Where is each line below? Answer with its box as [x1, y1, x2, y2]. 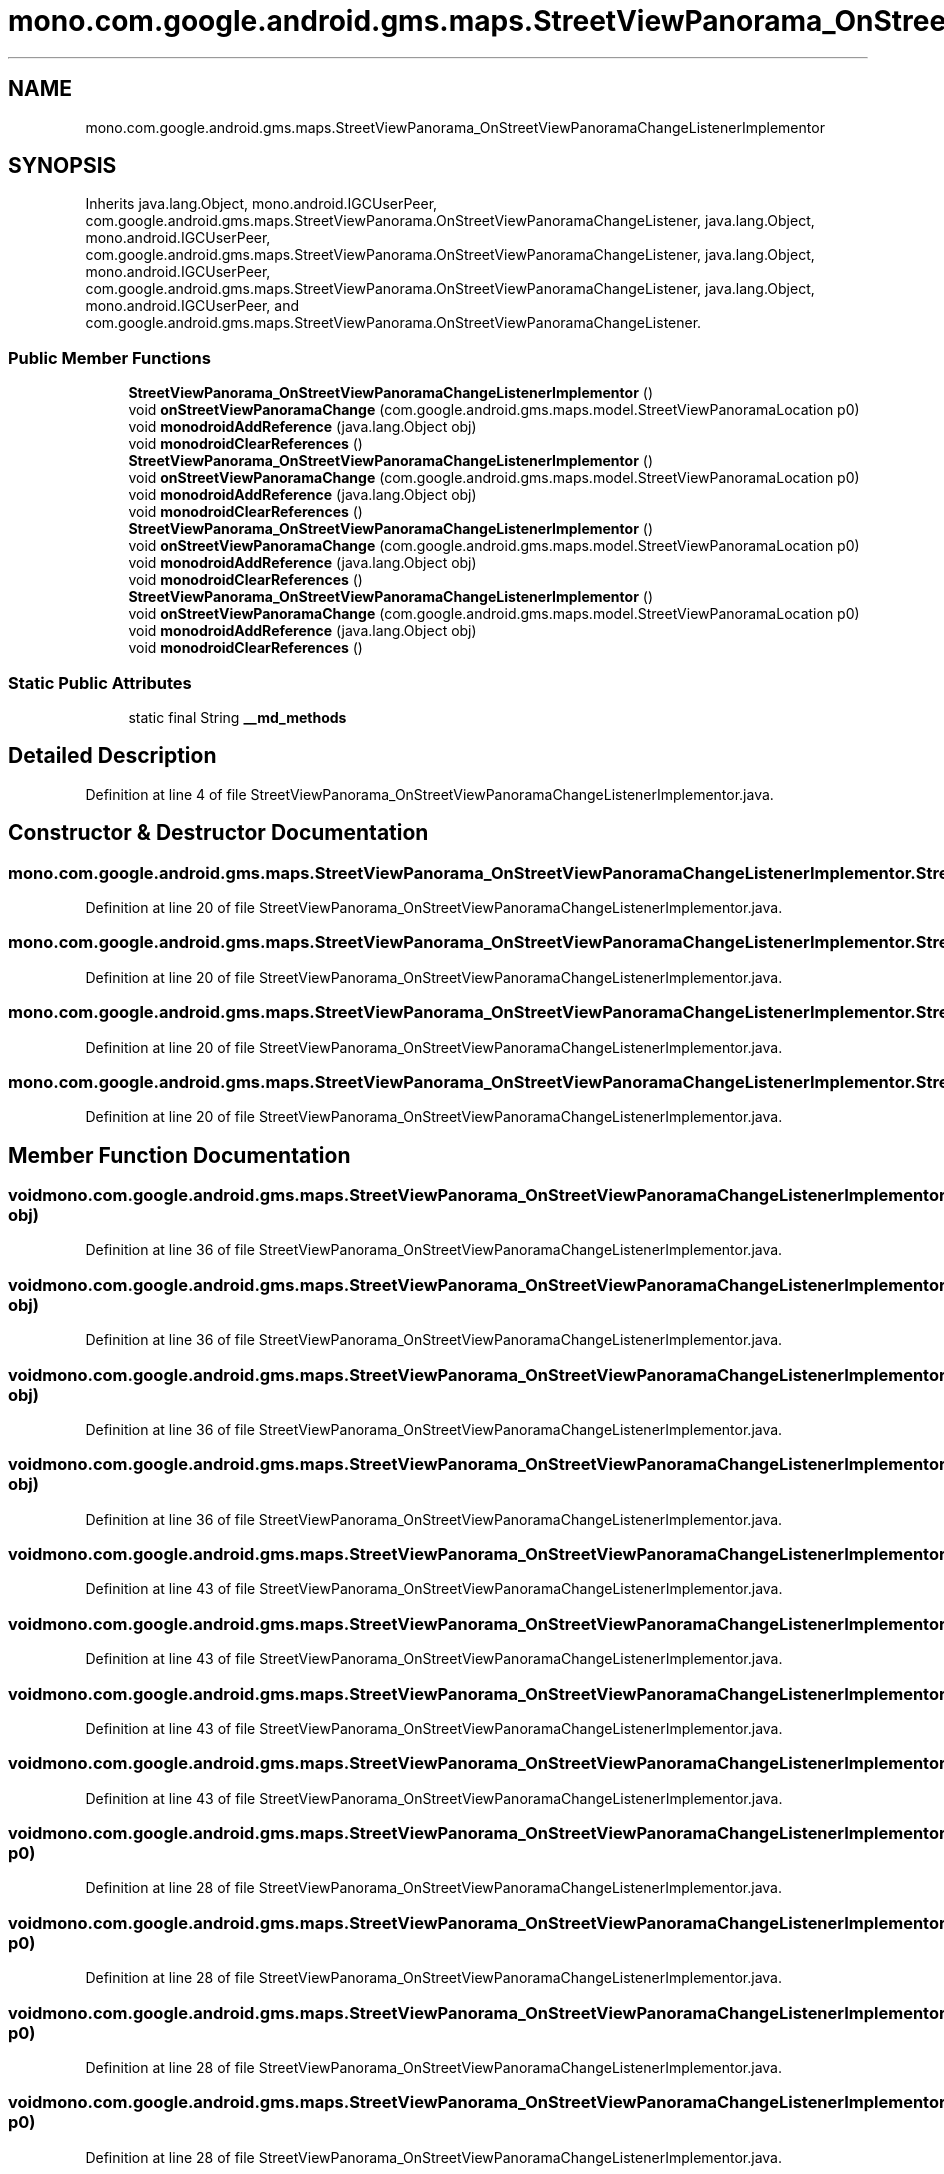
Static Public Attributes [8, 672, 192, 693]
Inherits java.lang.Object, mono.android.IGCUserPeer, [85, 195, 438, 213]
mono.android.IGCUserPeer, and [85, 297, 300, 315]
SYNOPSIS [8, 153, 117, 179]
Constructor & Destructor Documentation [8, 820, 429, 846]
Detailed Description [8, 743, 217, 769]
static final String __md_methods [128, 708, 347, 726]
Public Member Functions [8, 347, 211, 368]
